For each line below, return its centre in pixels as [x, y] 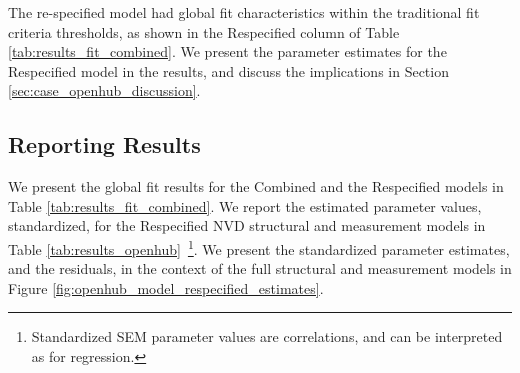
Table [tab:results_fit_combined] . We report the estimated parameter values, [245, 205]
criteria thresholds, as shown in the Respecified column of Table [204, 31]
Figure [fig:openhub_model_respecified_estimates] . [166, 287]
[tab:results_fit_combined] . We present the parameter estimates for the [227, 51]
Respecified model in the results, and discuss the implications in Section [228, 70]
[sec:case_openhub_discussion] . [104, 90]
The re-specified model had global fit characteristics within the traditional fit [244, 12]
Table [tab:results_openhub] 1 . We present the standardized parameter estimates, [259, 247]
